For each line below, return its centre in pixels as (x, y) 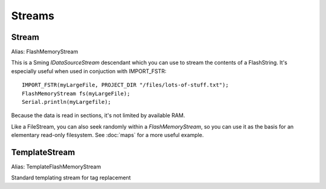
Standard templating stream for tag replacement (71, 178)
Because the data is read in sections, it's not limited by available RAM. (98, 115)
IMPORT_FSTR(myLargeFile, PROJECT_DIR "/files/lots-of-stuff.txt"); (125, 85)
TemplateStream (43, 152)
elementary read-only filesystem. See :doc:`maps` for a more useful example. (107, 135)
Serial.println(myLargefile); (67, 102)
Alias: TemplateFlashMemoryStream (56, 167)
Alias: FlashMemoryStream (45, 52)
